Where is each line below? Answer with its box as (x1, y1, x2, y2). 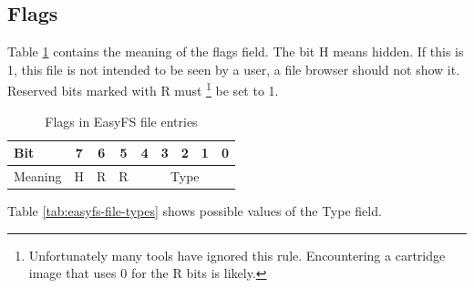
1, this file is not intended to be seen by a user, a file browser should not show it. (7, 59, 460, 78)
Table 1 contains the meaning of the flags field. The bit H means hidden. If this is (7, 42, 464, 61)
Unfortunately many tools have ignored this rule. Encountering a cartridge (28, 245, 446, 264)
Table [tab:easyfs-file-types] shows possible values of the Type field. (7, 201, 382, 221)
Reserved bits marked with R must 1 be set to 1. (7, 78, 279, 100)
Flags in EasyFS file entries (45, 111, 198, 130)
